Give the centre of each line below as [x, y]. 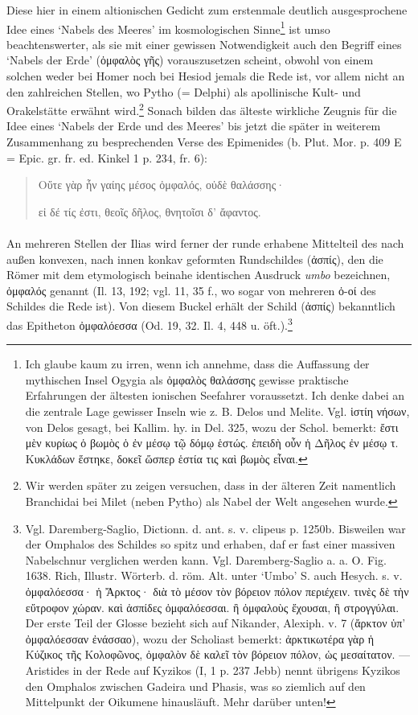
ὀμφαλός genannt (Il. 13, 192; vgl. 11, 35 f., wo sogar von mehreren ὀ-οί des [191, 290]
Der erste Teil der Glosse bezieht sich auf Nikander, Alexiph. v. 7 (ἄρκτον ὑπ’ [215, 623]
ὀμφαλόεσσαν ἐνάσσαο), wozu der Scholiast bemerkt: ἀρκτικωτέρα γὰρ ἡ [200, 638]
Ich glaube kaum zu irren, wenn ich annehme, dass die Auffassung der [197, 364]
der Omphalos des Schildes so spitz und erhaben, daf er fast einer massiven [210, 544]
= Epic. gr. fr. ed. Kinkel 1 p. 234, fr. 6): [107, 157]
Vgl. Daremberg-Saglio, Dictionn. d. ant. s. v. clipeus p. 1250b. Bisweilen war [215, 528]
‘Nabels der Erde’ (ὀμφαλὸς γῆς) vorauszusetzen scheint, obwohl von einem [190, 60]
